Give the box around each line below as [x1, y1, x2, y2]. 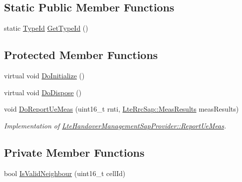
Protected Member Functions [4, 47, 158, 62]
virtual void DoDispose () [4, 87, 82, 97]
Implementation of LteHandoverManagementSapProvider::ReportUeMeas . [4, 120, 226, 130]
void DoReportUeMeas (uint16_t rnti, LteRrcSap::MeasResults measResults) [4, 104, 239, 114]
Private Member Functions [4, 144, 145, 160]
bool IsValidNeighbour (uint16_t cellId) [4, 168, 125, 178]
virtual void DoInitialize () [4, 70, 85, 80]
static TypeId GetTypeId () [4, 23, 88, 33]
